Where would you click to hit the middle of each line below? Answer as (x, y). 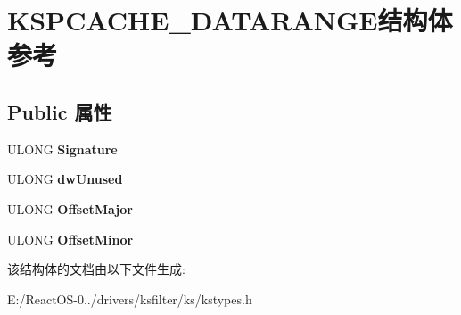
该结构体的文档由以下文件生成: (96, 269)
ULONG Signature (62, 149)
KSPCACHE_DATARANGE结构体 (230, 20)
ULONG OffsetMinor (70, 239)
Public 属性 (60, 111)
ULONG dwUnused (65, 179)
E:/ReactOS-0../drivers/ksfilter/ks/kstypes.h (130, 298)
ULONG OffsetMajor (70, 208)
